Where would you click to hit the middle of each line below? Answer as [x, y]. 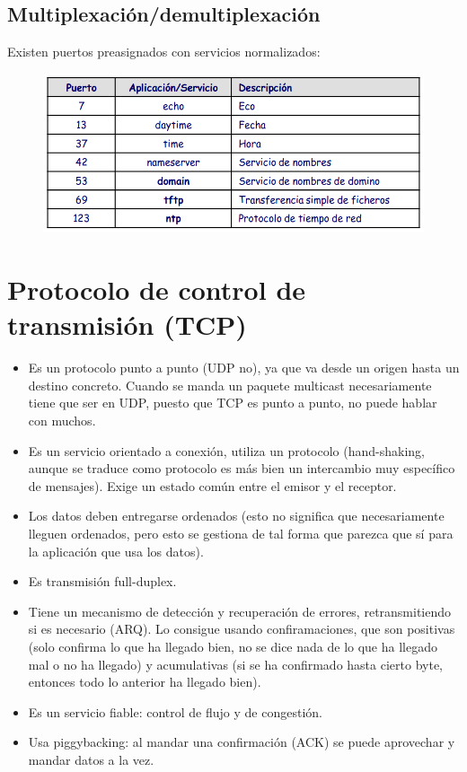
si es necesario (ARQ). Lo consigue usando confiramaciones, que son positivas [242, 629]
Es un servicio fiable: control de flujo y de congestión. [175, 711]
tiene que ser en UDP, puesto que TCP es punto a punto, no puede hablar [233, 403]
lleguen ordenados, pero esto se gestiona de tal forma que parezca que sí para [241, 533]
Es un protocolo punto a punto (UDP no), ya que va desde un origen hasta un [244, 368]
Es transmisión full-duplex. [102, 581]
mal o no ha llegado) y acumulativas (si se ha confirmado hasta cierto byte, [235, 664]
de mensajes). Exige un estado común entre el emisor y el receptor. [212, 485]
